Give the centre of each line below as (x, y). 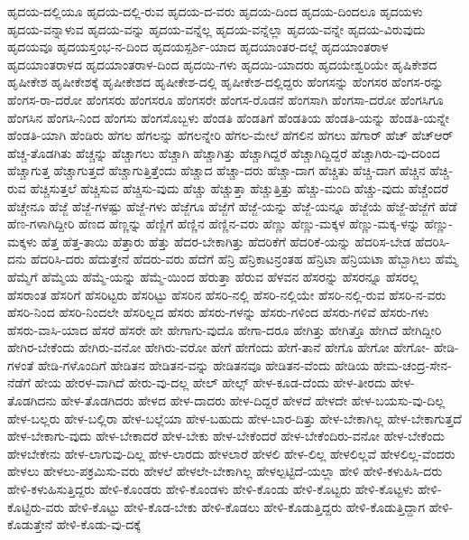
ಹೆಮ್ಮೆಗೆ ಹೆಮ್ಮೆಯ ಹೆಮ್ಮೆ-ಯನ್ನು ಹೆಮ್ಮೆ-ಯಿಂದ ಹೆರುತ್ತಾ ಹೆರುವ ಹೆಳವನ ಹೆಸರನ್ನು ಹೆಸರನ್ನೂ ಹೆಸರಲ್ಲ (213, 276)
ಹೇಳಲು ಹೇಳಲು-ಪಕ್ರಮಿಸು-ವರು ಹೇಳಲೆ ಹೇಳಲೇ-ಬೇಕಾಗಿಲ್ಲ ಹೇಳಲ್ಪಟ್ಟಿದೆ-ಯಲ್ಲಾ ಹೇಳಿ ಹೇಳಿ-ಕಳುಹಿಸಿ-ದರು (225, 471)
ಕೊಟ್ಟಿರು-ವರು (36, 506)
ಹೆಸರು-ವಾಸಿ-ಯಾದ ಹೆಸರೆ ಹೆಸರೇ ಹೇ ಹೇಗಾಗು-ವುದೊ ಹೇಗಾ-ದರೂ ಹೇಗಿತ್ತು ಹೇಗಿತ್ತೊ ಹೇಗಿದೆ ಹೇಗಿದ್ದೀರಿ (225, 329)
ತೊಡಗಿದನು (32, 400)
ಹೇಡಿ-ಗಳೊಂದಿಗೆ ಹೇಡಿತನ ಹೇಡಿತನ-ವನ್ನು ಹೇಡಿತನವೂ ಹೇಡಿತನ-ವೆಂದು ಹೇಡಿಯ (204, 364)
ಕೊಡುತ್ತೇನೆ (30, 524)
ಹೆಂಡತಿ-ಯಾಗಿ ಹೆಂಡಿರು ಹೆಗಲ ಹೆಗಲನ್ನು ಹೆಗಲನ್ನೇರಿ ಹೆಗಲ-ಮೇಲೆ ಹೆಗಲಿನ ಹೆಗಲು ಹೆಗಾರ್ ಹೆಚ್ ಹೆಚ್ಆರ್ (230, 135)
